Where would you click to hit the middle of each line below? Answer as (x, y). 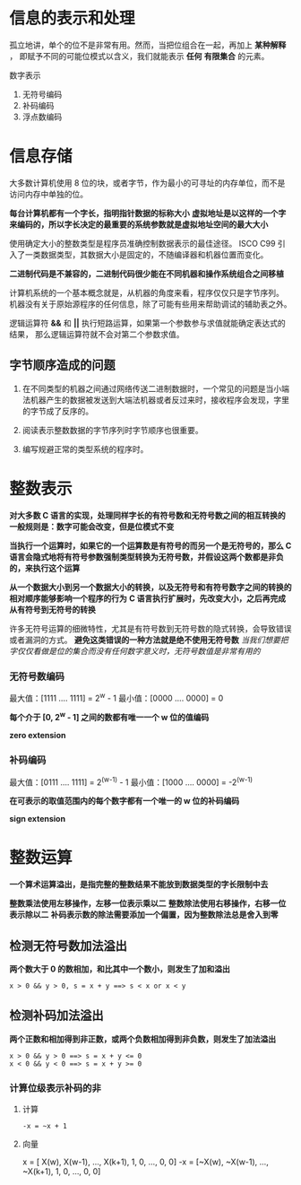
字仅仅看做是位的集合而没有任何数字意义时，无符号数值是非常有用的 (135, 650)
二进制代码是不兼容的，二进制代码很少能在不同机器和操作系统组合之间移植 (146, 274)
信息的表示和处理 (73, 18)
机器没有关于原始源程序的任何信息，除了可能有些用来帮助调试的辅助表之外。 (150, 304)
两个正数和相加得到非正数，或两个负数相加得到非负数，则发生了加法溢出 (142, 1039)
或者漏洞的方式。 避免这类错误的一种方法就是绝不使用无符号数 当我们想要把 (149, 640)
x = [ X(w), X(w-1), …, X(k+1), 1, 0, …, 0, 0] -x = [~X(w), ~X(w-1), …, (145, 1162)
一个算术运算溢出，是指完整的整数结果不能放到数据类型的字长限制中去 (139, 884)
